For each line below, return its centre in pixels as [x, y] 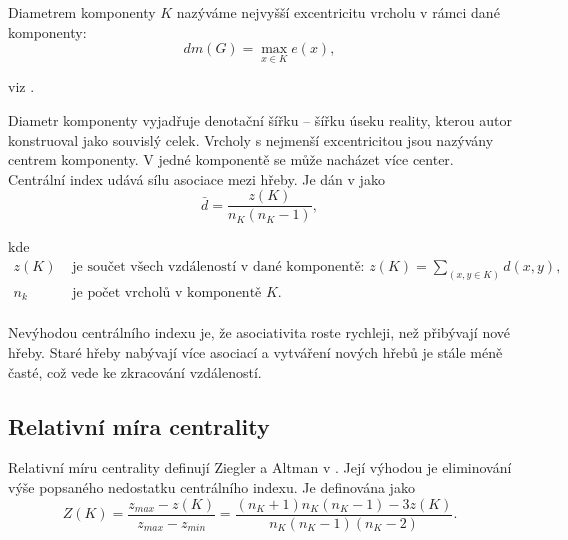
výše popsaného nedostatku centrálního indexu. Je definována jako [211, 487]
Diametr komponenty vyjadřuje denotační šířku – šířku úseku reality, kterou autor [260, 120]
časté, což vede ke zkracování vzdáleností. [135, 371]
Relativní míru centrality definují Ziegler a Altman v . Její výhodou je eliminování [260, 467]
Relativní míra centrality [139, 425]
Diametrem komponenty [82, 12]
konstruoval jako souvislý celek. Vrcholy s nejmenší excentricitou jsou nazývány [251, 139]
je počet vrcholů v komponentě [167, 292]
